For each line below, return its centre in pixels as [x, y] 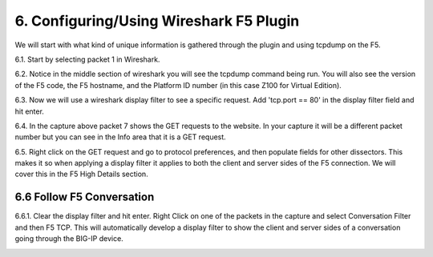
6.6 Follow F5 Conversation [85, 197]
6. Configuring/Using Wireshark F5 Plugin [157, 21]
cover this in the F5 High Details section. [81, 174]
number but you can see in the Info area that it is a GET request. [120, 137]
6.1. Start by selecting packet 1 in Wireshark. [87, 59]
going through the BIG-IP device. [69, 239]
